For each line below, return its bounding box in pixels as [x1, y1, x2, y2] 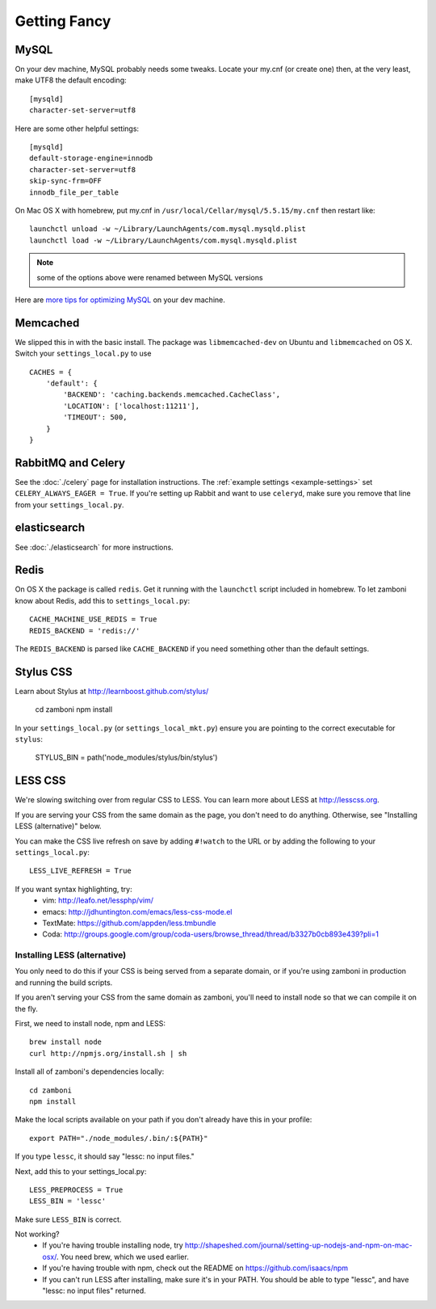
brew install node [29, 1038, 103, 1046]
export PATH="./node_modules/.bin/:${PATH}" [29, 1134, 209, 1143]
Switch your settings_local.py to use [15, 348, 152, 359]
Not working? [15, 1229, 60, 1240]
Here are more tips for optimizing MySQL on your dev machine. [15, 295, 225, 305]
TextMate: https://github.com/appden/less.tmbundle [42, 918, 216, 928]
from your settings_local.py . [15, 499, 124, 509]
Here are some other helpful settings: [15, 124, 140, 133]
